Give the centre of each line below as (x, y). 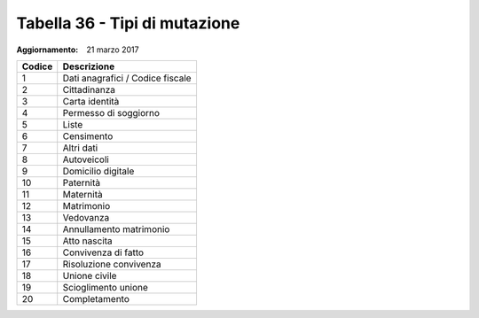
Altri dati (80, 148)
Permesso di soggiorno (111, 112)
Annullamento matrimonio (116, 229)
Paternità (82, 182)
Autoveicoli (86, 159)
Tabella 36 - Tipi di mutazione (128, 23)
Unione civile (90, 275)
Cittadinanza (89, 89)
